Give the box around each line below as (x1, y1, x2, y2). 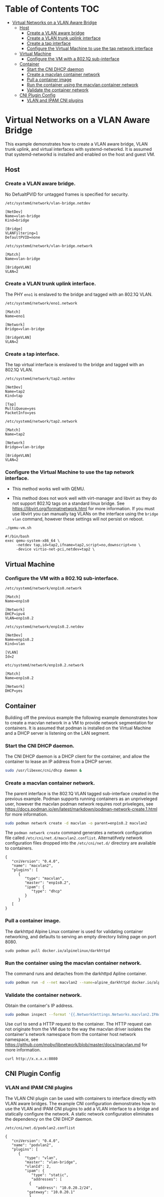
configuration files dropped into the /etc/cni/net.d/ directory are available (5, 840, 156, 846)
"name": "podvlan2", (11, 1142, 54, 1148)
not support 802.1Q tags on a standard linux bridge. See (12, 500, 125, 506)
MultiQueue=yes (5, 406, 36, 411)
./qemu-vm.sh (5, 526, 32, 531)
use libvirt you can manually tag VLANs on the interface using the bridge (12, 511, 159, 517)
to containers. (5, 846, 33, 851)
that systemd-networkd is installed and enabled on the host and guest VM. (5, 151, 155, 157)
